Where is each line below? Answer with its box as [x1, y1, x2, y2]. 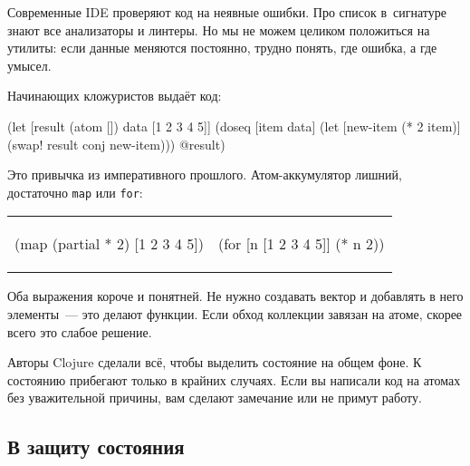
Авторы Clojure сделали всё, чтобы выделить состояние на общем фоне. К [7, 353, 422, 372]
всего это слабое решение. [7, 322, 152, 341]
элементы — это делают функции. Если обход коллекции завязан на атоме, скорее [7, 305, 463, 323]
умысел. [7, 55, 52, 74]
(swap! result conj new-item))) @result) [7, 134, 225, 153]
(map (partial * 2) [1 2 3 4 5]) [14, 233, 204, 255]
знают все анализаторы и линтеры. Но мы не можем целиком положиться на [7, 20, 430, 39]
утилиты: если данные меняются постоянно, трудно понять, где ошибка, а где [7, 38, 437, 57]
